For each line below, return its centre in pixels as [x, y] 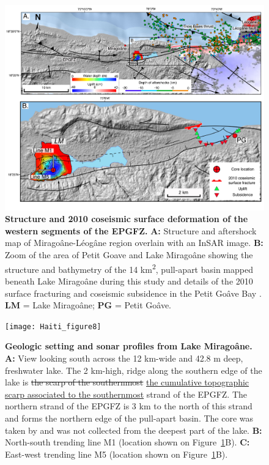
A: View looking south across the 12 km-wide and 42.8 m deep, [124, 358]
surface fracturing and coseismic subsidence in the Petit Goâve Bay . [133, 293]
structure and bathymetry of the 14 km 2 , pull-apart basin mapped [129, 268]
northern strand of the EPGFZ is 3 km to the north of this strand [129, 406]
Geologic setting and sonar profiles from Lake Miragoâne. [129, 346]
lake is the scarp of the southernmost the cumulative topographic [127, 382]
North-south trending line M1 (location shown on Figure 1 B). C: [127, 442]
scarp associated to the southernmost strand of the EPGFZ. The [126, 394]
